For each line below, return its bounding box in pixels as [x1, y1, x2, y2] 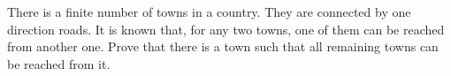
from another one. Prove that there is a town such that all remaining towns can [7, 37, 439, 56]
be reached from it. [7, 54, 111, 72]
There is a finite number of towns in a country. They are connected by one [7, 3, 411, 20]
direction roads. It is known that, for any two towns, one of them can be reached [7, 19, 445, 38]
